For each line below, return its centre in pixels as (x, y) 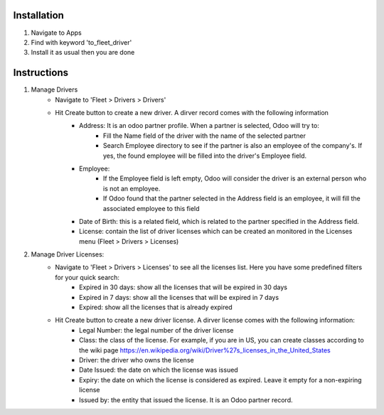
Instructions (41, 73)
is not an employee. (132, 188)
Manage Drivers (54, 90)
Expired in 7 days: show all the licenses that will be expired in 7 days (179, 297)
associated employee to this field (151, 208)
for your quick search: (87, 277)
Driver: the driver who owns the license (137, 360)
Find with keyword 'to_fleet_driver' (81, 42)
